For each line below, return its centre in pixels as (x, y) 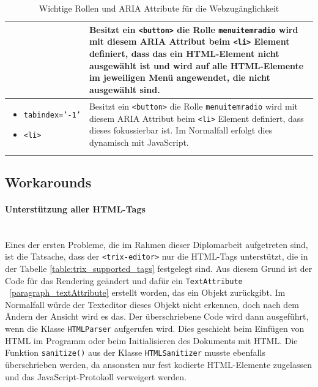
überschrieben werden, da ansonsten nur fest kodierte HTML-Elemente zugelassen (158, 364)
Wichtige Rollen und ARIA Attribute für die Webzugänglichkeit (159, 8)
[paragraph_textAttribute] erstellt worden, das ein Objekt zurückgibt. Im (147, 292)
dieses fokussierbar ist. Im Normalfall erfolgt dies (181, 130)
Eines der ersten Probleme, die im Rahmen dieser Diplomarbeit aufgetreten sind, (157, 244)
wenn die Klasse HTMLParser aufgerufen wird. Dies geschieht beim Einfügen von (155, 329)
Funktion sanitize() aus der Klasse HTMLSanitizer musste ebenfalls (135, 352)
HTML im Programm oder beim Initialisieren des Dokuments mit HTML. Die (151, 340)
